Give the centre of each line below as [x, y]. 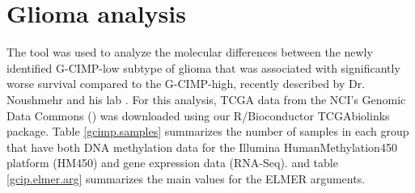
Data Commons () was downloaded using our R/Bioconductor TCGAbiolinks [198, 115]
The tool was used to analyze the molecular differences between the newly [190, 52]
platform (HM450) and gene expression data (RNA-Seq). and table [172, 163]
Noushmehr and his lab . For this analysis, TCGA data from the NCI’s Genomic [206, 99]
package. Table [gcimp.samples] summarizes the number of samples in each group [208, 131]
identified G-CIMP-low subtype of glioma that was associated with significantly [203, 67]
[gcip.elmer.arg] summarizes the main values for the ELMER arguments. [186, 178]
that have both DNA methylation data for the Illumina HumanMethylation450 [202, 147]
